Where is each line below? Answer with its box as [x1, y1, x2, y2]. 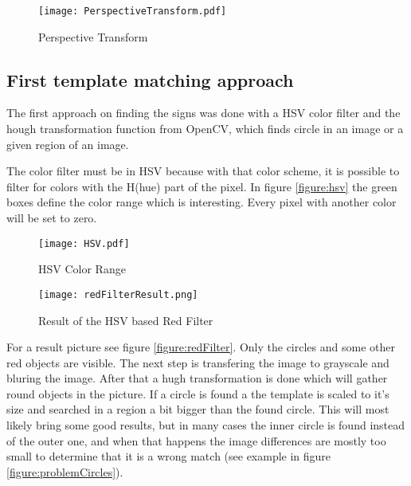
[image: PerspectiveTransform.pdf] [38, 6, 227, 17]
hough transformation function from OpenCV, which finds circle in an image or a [6, 120, 404, 137]
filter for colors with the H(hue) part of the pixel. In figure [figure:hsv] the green [6, 178, 397, 194]
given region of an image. [6, 135, 129, 152]
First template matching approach [6, 67, 294, 92]
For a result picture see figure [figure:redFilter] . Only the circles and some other [6, 339, 395, 355]
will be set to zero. [6, 210, 97, 226]
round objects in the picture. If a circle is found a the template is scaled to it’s [6, 385, 389, 402]
